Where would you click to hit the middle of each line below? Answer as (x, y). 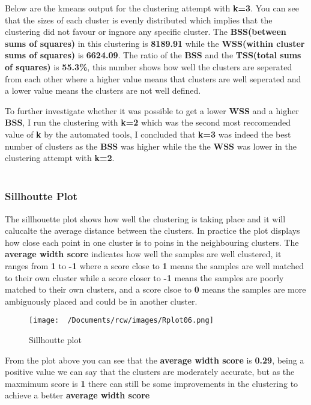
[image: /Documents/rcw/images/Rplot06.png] (121, 321)
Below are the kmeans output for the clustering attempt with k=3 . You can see (152, 8)
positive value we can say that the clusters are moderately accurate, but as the (150, 372)
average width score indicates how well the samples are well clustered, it (143, 254)
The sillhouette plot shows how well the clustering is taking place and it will (145, 218)
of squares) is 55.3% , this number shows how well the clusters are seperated (149, 66)
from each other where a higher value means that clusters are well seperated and (153, 78)
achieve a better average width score (77, 395)
